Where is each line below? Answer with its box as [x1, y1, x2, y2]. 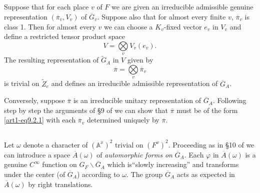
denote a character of [23, 139, 88, 149]
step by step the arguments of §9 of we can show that [4, 104, 168, 115]
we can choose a [103, 21, 153, 31]
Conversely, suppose [4, 95, 65, 105]
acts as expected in [176, 169, 235, 179]
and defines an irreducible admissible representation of [51, 78, 218, 88]
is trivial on [4, 78, 39, 88]
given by [127, 54, 153, 65]
